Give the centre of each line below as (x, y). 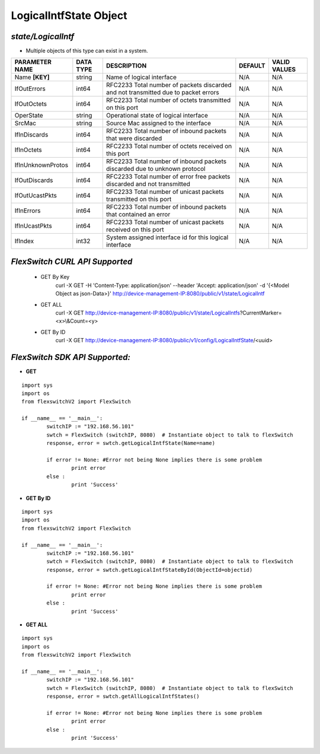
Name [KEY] (32, 77)
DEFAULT (252, 66)
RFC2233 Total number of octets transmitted (168, 100)
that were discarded (134, 138)
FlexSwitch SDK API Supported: (71, 357)
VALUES (284, 69)
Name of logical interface (141, 77)
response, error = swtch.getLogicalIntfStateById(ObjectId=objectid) (150, 570)
